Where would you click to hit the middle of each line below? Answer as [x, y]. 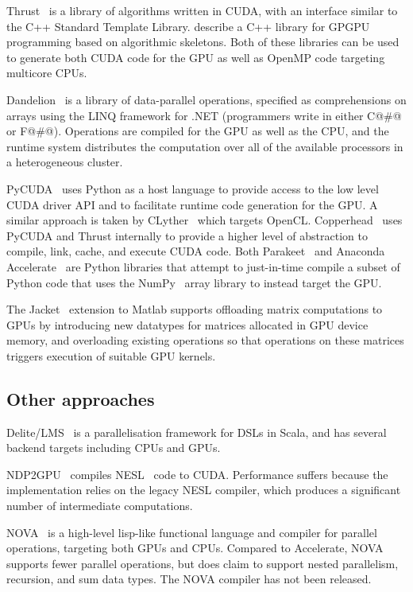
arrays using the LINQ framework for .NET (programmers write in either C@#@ [204, 115]
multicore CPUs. [47, 73]
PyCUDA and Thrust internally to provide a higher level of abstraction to [187, 235]
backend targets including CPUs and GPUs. [114, 448]
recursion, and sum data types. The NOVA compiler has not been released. [189, 579]
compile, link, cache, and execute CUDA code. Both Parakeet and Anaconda [196, 251]
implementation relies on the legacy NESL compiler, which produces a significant [204, 490]
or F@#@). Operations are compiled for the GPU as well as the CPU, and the [198, 131]
